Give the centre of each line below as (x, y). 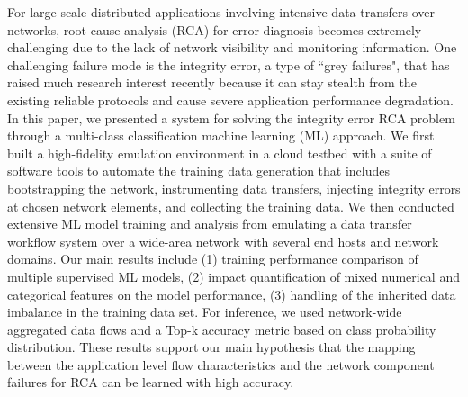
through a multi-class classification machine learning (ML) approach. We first (221, 135)
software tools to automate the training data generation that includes (199, 171)
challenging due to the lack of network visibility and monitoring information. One (232, 47)
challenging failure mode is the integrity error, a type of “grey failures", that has (229, 64)
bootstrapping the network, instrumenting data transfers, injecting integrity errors (234, 188)
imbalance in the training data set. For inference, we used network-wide (205, 312)
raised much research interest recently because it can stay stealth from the (212, 82)
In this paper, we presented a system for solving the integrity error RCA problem (231, 117)
